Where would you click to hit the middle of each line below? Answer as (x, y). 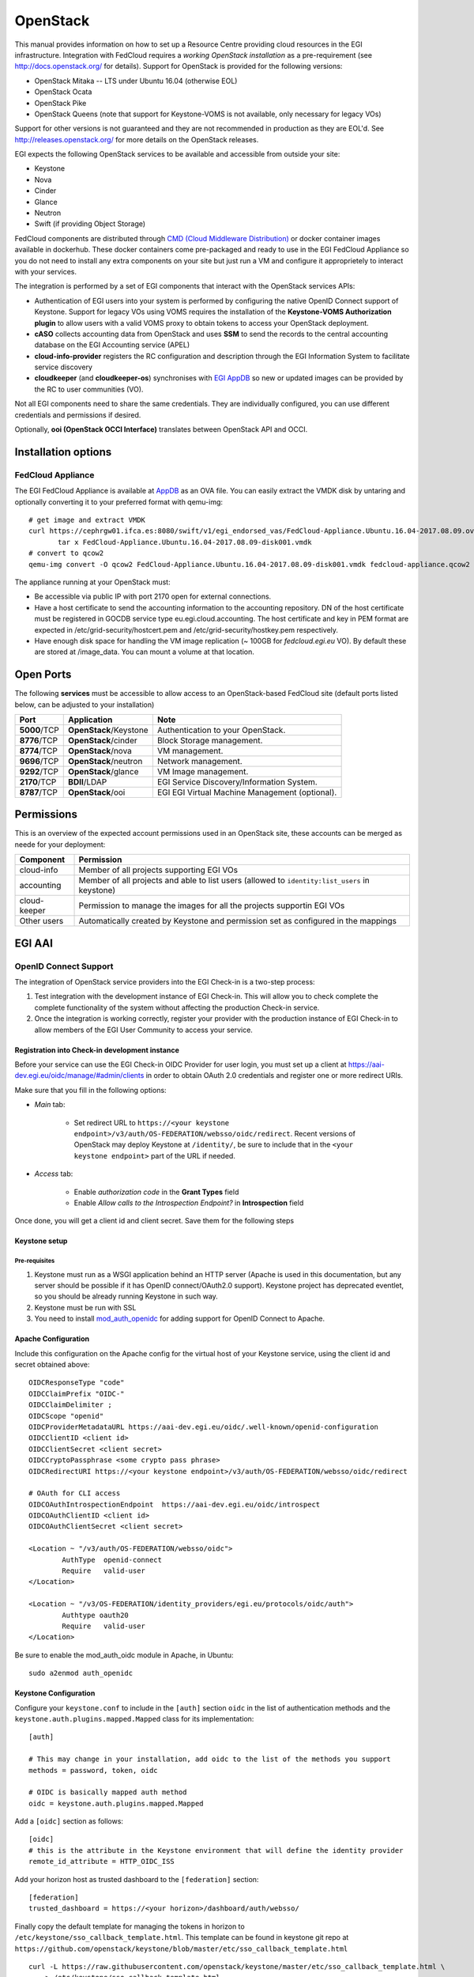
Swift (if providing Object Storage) (90, 224)
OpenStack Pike (60, 103)
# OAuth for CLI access (75, 1493)
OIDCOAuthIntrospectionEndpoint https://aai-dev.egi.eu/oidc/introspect (175, 1504)
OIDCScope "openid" (66, 1416)
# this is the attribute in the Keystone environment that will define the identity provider (216, 1850)
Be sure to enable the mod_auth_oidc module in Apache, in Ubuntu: (124, 1655)
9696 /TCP (39, 761)
